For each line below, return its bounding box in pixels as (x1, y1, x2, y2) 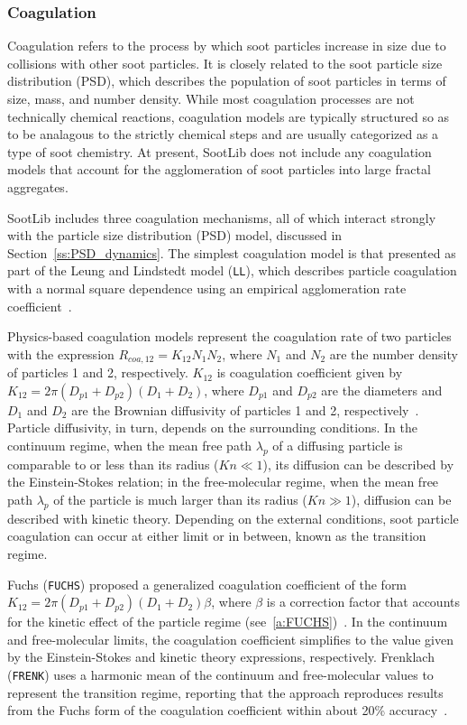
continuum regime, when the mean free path (7, 436, 252, 455)
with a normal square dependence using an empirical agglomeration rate (7, 279, 407, 297)
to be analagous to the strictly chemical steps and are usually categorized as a (7, 125, 439, 144)
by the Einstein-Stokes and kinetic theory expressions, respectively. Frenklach (7, 647, 435, 666)
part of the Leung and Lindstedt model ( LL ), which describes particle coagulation (7, 261, 457, 280)
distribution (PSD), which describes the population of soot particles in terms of (7, 71, 446, 90)
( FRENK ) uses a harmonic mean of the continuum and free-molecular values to (7, 665, 434, 684)
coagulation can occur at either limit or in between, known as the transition (7, 526, 426, 545)
